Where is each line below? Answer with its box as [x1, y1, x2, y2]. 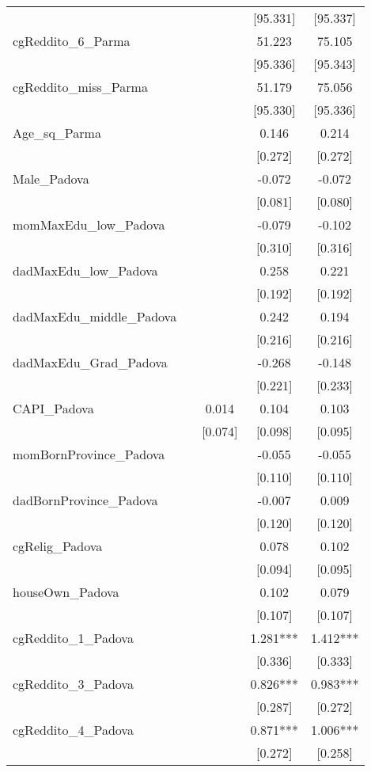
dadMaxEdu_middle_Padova [13, 307, 177, 325]
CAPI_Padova [13, 399, 94, 417]
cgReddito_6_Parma [13, 32, 131, 50]
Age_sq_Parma [13, 124, 101, 142]
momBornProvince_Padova [13, 445, 165, 463]
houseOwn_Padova [13, 583, 119, 601]
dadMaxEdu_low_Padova [13, 261, 158, 280]
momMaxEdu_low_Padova [13, 215, 165, 234]
